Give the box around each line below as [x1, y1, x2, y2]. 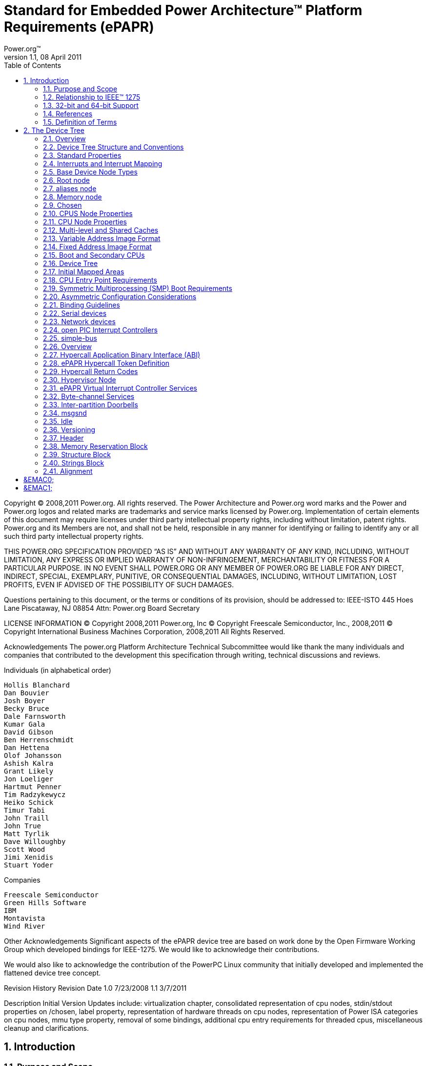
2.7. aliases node [43, 184, 97, 193]
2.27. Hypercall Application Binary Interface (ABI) [43, 350, 201, 359]
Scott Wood [4, 845, 45, 853]
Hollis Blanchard [4, 681, 70, 689]
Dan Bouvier [4, 688, 49, 697]
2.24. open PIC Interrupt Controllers [43, 325, 158, 334]
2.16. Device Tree [43, 259, 98, 267]
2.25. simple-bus [43, 333, 97, 342]
